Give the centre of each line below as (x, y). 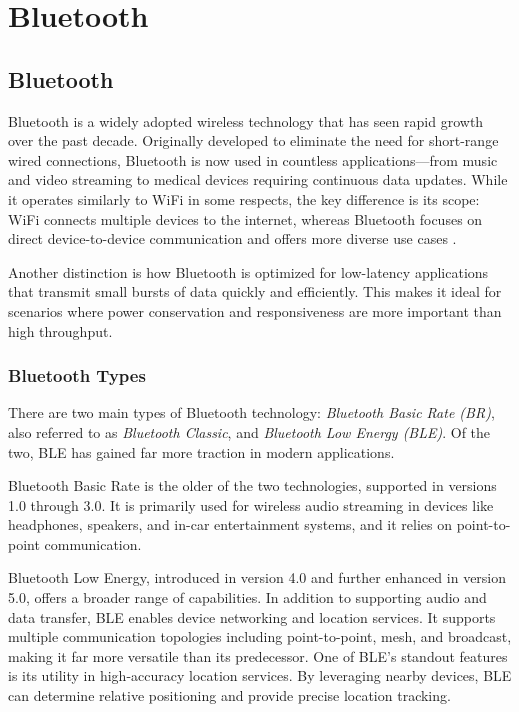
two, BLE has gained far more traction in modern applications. (201, 451)
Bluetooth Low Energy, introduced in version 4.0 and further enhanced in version (257, 577)
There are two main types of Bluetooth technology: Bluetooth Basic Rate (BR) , (251, 412)
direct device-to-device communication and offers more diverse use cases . (232, 238)
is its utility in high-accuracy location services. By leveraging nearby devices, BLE (260, 675)
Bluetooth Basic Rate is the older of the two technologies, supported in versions (252, 485)
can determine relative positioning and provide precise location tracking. (229, 695)
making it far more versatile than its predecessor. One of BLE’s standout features (258, 655)
